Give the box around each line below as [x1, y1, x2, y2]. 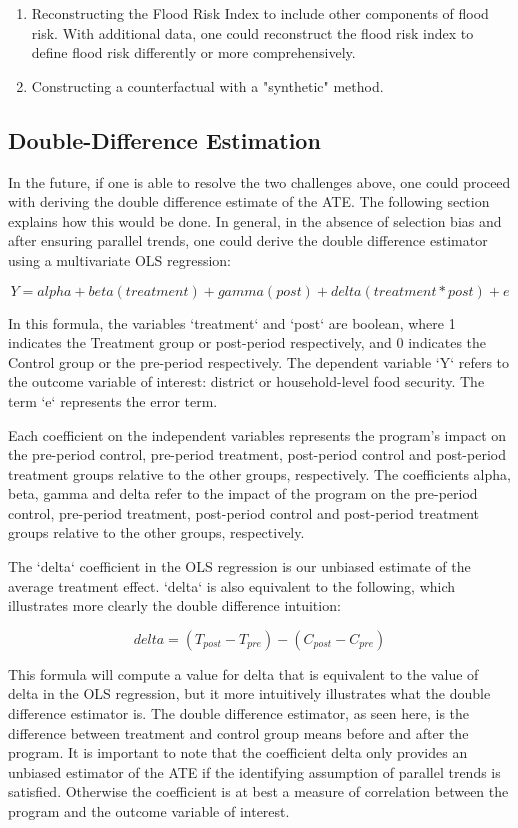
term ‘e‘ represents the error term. [8, 390, 218, 411]
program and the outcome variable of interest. [8, 801, 290, 822]
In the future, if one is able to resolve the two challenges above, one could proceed [8, 171, 511, 192]
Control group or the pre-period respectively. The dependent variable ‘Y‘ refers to [8, 351, 510, 372]
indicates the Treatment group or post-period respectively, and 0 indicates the [8, 332, 487, 353]
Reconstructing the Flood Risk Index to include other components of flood [31, 3, 489, 23]
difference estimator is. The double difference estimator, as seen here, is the [8, 703, 470, 724]
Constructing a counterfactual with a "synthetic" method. [31, 75, 384, 96]
